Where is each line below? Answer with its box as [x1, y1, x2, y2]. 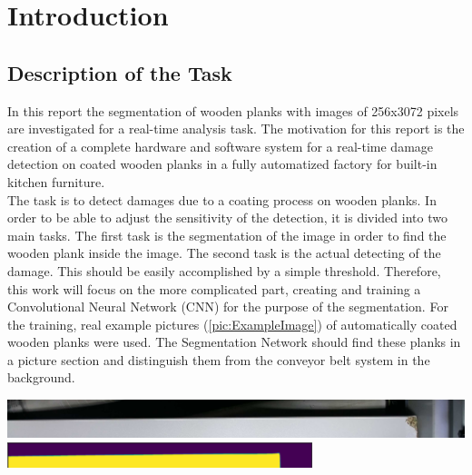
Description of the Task [7, 58, 232, 86]
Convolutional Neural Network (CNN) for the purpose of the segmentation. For [7, 297, 448, 316]
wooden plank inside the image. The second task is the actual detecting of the [7, 243, 441, 262]
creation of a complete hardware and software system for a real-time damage [7, 136, 434, 155]
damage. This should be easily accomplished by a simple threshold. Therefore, [7, 261, 441, 280]
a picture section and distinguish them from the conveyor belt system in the [7, 350, 430, 369]
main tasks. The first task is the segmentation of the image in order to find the [7, 225, 447, 244]
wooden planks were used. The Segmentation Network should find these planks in [7, 332, 461, 351]
